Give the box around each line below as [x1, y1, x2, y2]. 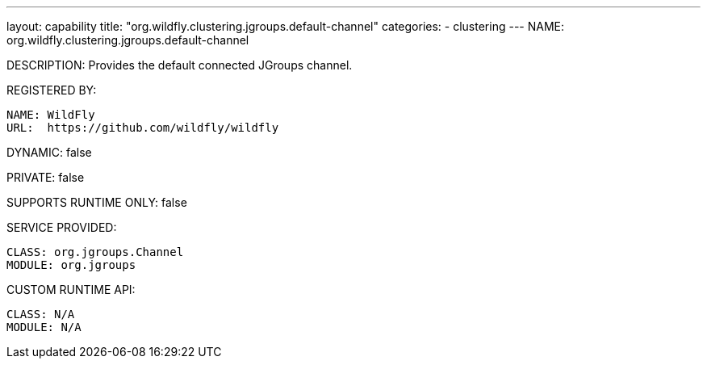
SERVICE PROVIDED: [6, 220, 117, 234]
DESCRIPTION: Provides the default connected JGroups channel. [6, 58, 353, 72]
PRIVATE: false [6, 170, 85, 184]
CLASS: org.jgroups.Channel [6, 245, 184, 258]
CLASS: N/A [6, 308, 75, 321]
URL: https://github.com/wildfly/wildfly [6, 121, 279, 134]
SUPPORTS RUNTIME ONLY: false [6, 195, 187, 209]
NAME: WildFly [6, 108, 95, 121]
